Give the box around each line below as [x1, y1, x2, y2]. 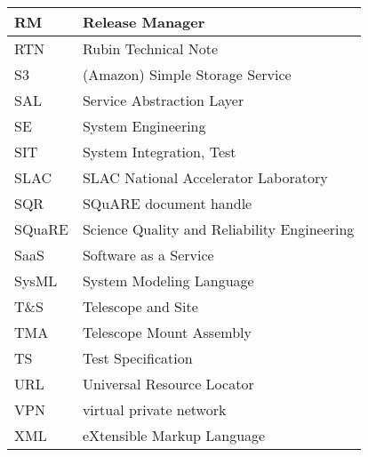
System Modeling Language [82, 270, 254, 291]
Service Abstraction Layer [82, 90, 244, 110]
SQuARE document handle [82, 193, 252, 213]
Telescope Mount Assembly [82, 322, 252, 342]
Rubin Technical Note [82, 38, 219, 59]
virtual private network [82, 399, 227, 420]
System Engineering [82, 116, 206, 136]
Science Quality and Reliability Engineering [82, 219, 355, 239]
